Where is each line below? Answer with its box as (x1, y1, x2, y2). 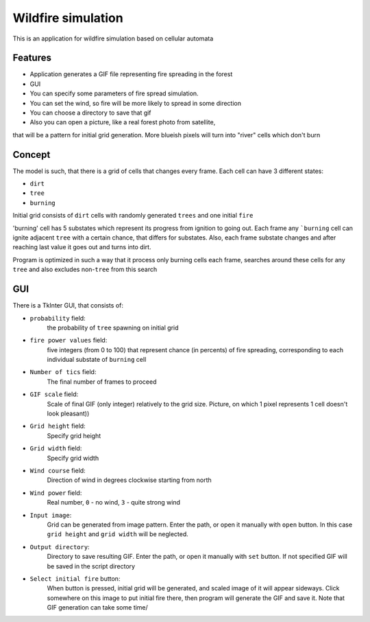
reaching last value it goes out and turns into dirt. (12, 243, 151, 251)
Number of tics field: (29, 368, 97, 376)
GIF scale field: (29, 390, 79, 398)
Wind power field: (29, 488, 82, 497)
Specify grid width (47, 454, 99, 462)
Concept (12, 148, 51, 161)
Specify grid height (47, 431, 101, 439)
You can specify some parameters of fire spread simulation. (29, 89, 199, 97)
